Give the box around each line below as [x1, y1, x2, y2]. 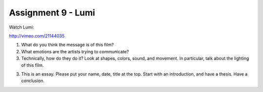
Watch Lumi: [9, 24, 34, 30]
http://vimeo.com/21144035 [9, 33, 65, 39]
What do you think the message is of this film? [21, 42, 114, 48]
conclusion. [21, 78, 45, 84]
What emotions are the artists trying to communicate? [21, 48, 129, 54]
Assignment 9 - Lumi [9, 7, 95, 18]
